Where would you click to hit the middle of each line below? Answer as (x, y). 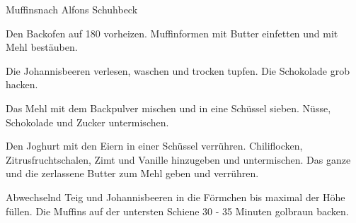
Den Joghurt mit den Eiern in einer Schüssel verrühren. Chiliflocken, (154, 146)
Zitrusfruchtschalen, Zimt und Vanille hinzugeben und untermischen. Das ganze (178, 159)
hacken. (22, 84)
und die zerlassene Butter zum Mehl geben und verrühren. (132, 173)
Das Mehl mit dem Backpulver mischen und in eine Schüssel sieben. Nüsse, (168, 108)
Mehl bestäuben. (42, 47)
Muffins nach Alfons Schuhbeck (72, 9)
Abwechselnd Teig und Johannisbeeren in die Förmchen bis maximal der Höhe (176, 197)
